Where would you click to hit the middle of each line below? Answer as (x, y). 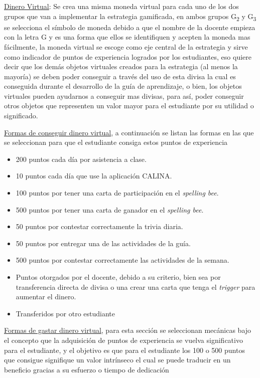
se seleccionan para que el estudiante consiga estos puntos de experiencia (116, 142)
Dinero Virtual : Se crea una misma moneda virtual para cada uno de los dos (121, 6)
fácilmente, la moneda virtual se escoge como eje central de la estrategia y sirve (126, 46)
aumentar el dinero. (46, 297)
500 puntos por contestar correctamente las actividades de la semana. (122, 260)
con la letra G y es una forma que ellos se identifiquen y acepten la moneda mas (127, 37)
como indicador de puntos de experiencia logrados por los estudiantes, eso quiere (128, 56)
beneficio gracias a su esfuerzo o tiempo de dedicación (87, 369)
